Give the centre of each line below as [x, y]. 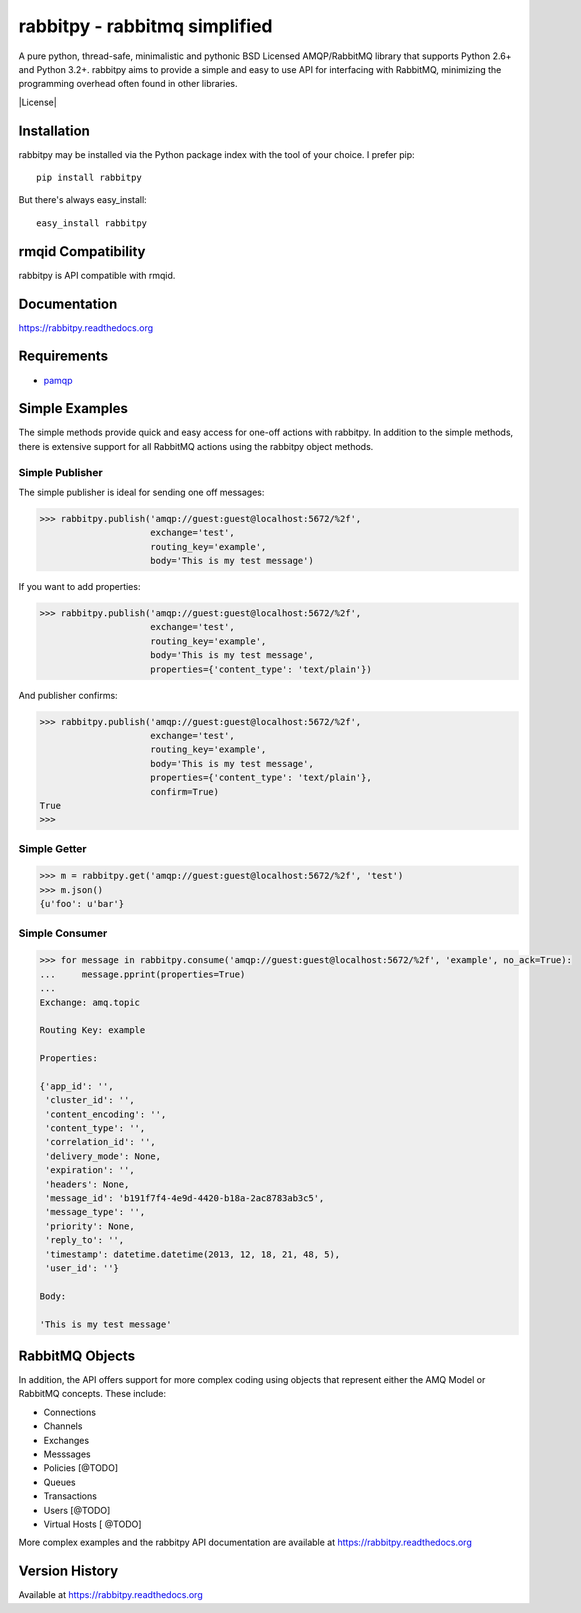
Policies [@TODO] [81, 1468]
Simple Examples [73, 408]
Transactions [70, 1496]
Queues [59, 1482]
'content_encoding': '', [106, 1114]
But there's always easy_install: [82, 200]
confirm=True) [185, 791]
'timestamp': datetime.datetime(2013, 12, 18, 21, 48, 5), [193, 1254]
